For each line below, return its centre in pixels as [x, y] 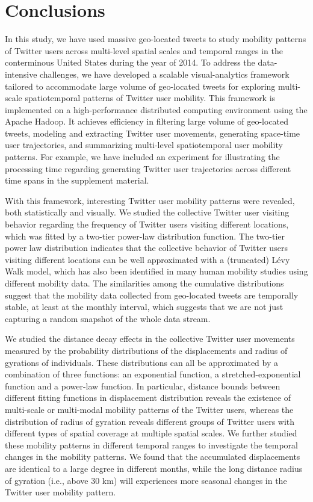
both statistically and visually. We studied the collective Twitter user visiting [147, 212]
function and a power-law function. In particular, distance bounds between [143, 386]
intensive [21, 74]
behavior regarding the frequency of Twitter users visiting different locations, [147, 224]
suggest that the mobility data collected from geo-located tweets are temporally [152, 295]
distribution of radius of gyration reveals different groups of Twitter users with [150, 421]
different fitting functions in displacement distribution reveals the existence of [148, 398]
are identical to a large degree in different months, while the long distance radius [154, 468]
